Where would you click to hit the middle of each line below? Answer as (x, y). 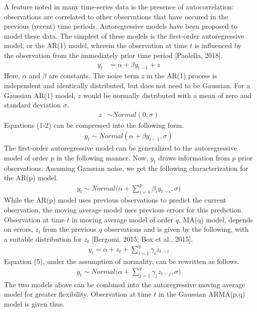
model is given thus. (34, 303)
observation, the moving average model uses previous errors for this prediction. (124, 209)
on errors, (19, 229)
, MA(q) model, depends (216, 219)
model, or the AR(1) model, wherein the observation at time (96, 45)
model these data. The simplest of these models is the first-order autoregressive (124, 35)
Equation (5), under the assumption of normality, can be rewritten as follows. (122, 261)
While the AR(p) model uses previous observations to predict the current (115, 200)
